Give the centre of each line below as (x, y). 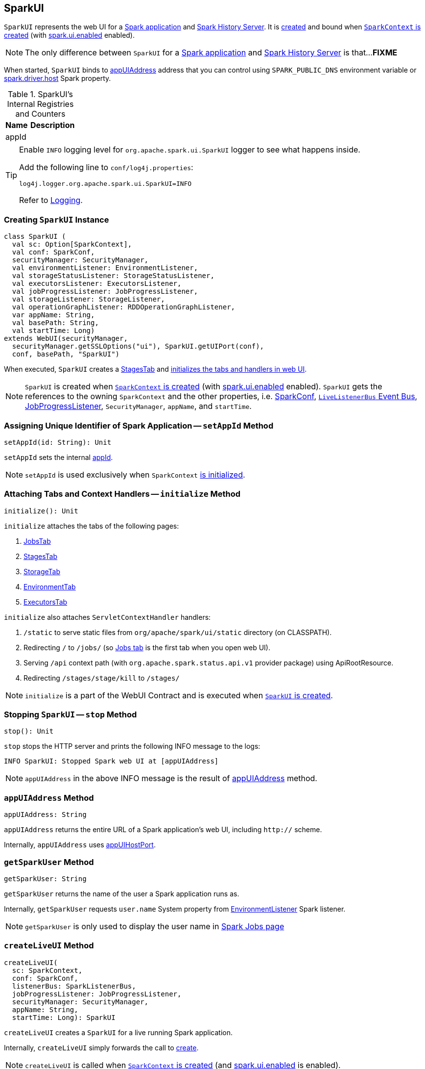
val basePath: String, (55, 323)
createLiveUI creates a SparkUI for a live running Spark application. (118, 1032)
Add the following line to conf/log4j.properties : (106, 167)
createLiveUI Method (49, 946)
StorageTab (42, 571)
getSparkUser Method (49, 862)
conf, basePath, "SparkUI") (66, 354)
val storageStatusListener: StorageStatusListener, (113, 276)
